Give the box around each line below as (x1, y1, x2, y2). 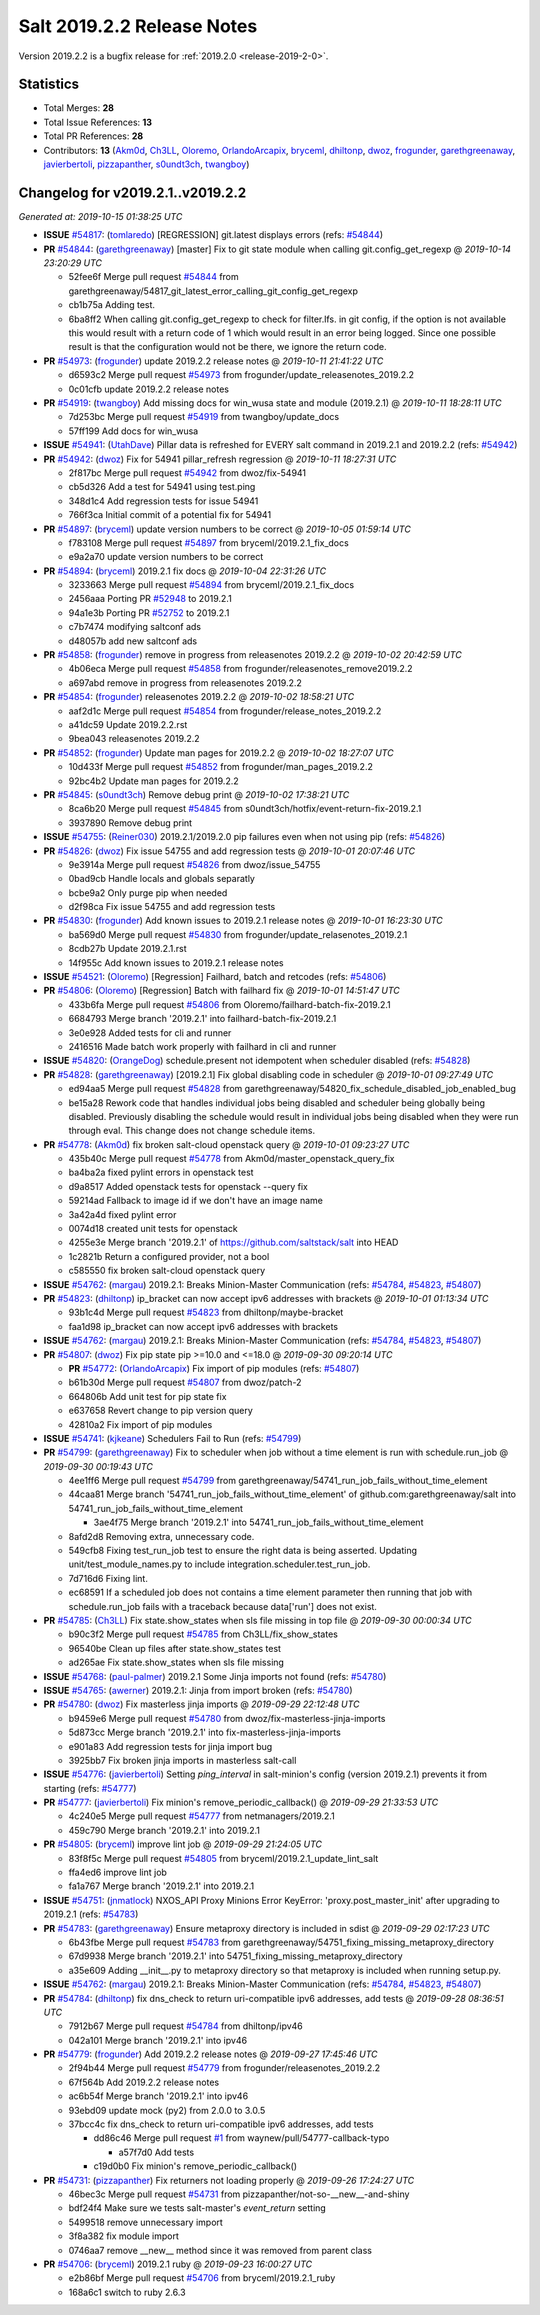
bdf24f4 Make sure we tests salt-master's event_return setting (68, 2202, 327, 2214)
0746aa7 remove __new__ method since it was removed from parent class (68, 2244, 372, 2256)
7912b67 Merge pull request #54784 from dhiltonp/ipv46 (68, 2020, 304, 2032)
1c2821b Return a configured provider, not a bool (68, 1250, 270, 1262)
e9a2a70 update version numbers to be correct (68, 551, 264, 563)
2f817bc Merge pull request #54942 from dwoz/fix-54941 (68, 466, 307, 479)
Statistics (18, 76, 80, 93)
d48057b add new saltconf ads (68, 635, 198, 647)
